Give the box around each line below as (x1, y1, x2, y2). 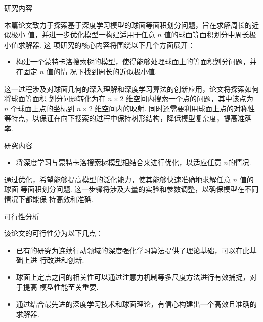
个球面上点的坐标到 (11, 103, 75, 113)
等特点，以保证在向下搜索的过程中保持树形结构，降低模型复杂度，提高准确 (4, 113, 252, 124)
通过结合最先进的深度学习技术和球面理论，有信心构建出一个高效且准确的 (16, 299, 257, 309)
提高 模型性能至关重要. (23, 281, 99, 292)
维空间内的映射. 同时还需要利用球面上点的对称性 (95, 103, 255, 113)
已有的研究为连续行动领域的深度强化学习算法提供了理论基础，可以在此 (16, 245, 250, 255)
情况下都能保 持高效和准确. (4, 193, 94, 204)
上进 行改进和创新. (23, 255, 84, 265)
